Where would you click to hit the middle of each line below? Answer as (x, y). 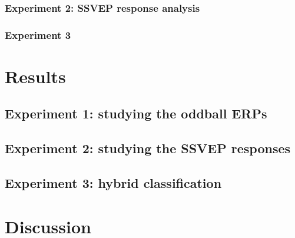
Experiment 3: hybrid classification (113, 183)
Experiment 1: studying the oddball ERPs (136, 113)
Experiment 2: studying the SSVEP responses (148, 148)
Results (35, 76)
